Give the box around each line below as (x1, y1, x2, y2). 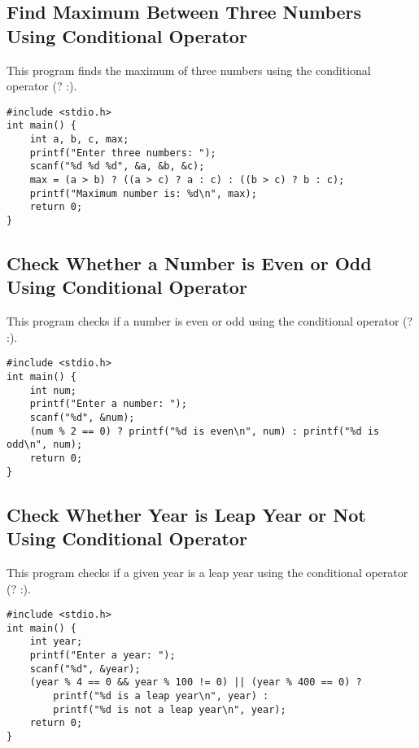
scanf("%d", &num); (29, 412, 135, 424)
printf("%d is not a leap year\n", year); (53, 703, 286, 715)
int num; (29, 384, 76, 396)
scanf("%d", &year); (29, 663, 141, 675)
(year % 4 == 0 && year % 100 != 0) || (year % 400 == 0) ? (29, 676, 362, 689)
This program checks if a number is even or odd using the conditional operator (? (7, 313, 413, 330)
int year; (29, 636, 83, 648)
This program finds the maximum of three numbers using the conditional (7, 61, 371, 78)
